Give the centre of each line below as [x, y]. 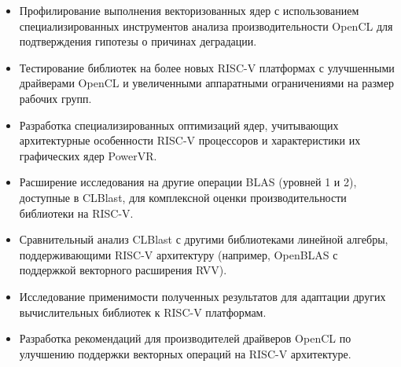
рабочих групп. [55, 98]
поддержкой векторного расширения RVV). [123, 270]
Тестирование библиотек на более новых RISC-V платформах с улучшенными [207, 67]
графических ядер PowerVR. [88, 155]
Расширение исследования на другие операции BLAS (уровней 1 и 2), [188, 182]
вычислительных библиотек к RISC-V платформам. [143, 312]
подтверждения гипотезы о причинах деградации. [138, 41]
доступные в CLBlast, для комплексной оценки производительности [183, 197]
